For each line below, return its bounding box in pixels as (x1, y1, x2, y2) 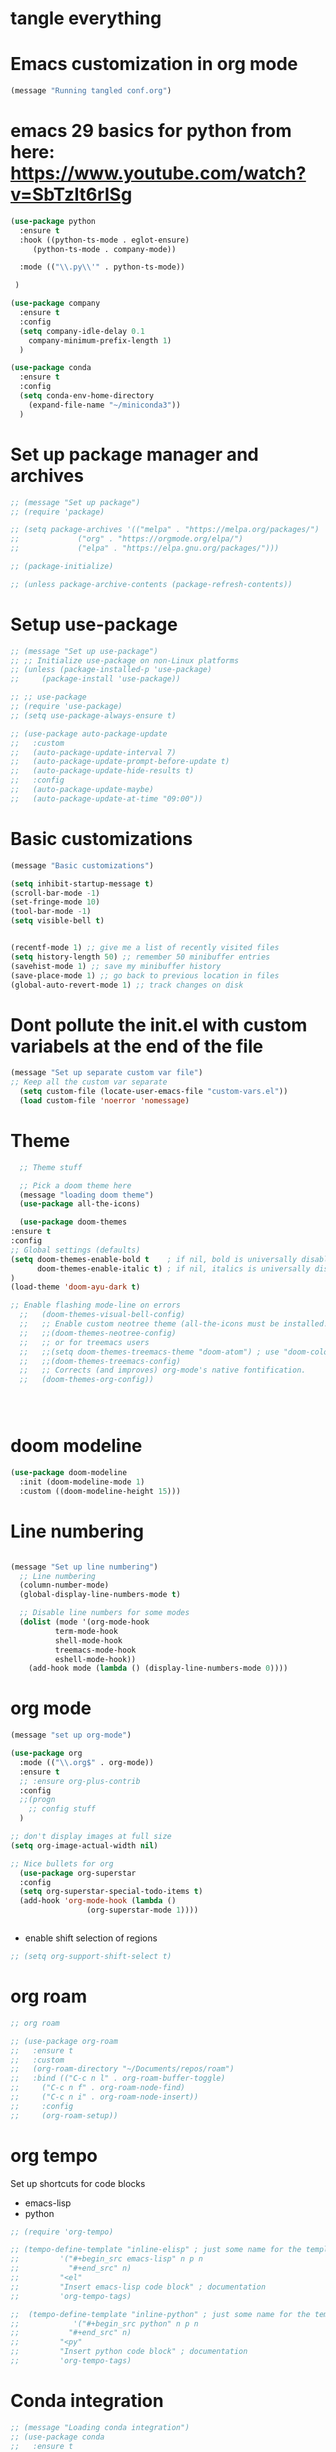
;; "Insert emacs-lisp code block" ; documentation (10, 2282, 267, 2292)
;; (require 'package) (10, 507, 105, 517)
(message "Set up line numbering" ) (10, 1562, 159, 1572)
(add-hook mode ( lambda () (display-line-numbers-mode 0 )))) (28, 1663, 288, 1674)
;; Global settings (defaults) (10, 1245, 141, 1255)
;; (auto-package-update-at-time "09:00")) (10, 793, 203, 804)
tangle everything (10, 7, 162, 30)
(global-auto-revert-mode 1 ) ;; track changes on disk (10, 980, 244, 990)
